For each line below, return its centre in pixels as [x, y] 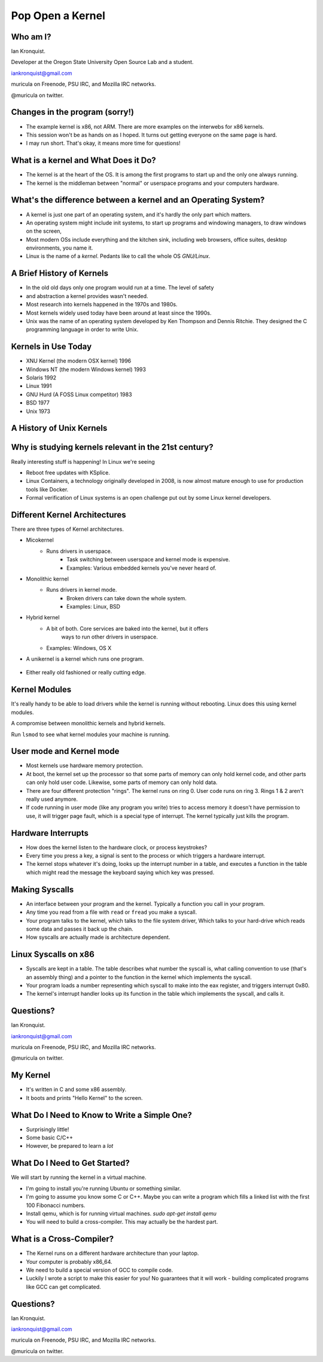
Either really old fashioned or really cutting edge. [86, 673]
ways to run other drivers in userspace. [110, 637]
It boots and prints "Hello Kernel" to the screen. [84, 1097]
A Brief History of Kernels [60, 273]
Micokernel [40, 540]
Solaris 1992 [41, 378]
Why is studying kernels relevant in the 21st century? [112, 447]
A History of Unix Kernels [59, 428]
